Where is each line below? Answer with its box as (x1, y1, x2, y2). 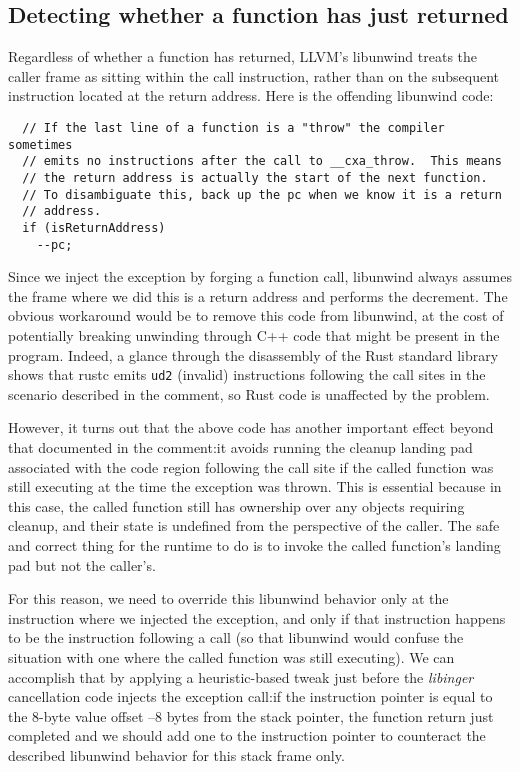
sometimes (8, 137, 73, 152)
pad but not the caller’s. (8, 554, 156, 575)
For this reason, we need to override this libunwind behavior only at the (8, 588, 449, 609)
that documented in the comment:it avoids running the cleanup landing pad (8, 437, 473, 458)
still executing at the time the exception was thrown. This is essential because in (8, 476, 502, 497)
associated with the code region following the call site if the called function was (8, 456, 494, 477)
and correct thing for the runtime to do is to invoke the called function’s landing (8, 535, 501, 556)
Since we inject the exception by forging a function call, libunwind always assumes (8, 266, 512, 287)
